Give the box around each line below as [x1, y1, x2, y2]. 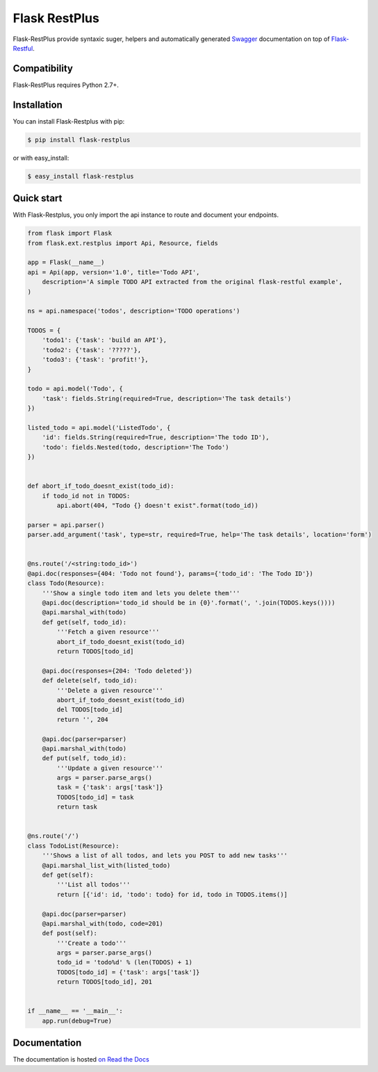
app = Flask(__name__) [27, 258, 105, 267]
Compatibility [13, 63, 73, 74]
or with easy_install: [13, 154, 69, 162]
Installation [13, 99, 63, 110]
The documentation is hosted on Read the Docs [13, 1055, 149, 1064]
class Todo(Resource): [27, 579, 105, 587]
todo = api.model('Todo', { [27, 385, 123, 393]
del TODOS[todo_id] [56, 706, 123, 714]
